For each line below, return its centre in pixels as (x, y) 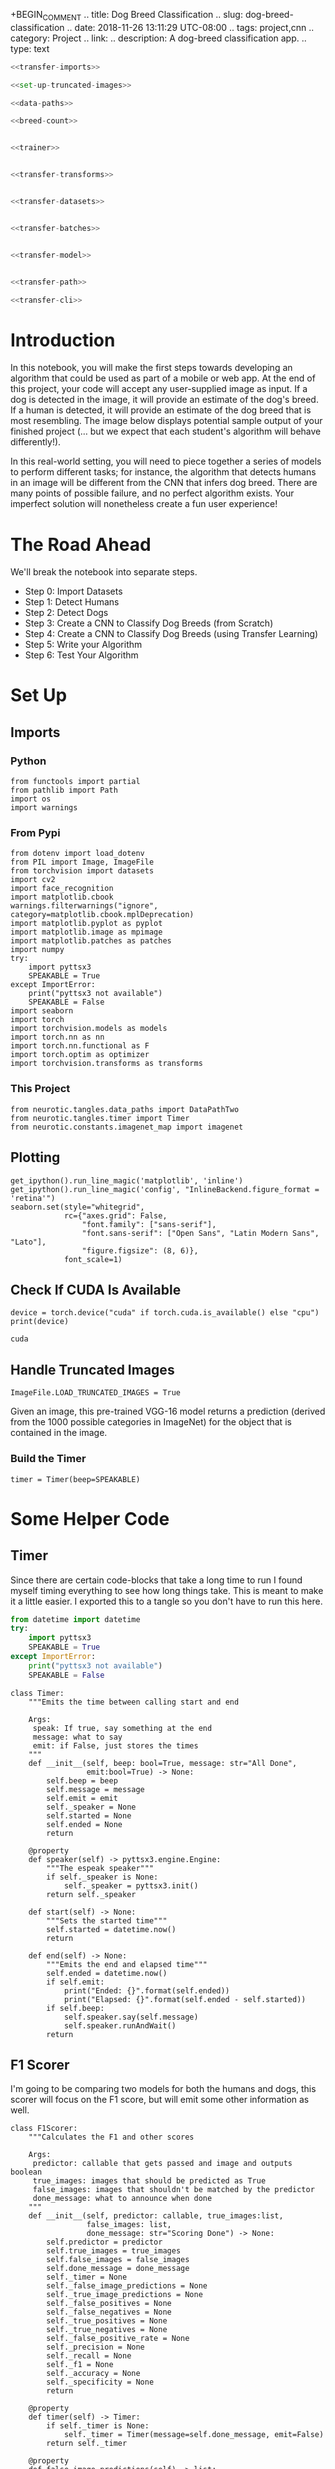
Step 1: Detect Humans (72, 602)
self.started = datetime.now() (111, 1929)
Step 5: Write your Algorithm (83, 645)
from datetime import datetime (75, 1619)
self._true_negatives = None (107, 2330)
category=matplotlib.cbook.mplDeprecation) (102, 915)
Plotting (35, 1157)
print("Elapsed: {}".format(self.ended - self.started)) (185, 1999)
